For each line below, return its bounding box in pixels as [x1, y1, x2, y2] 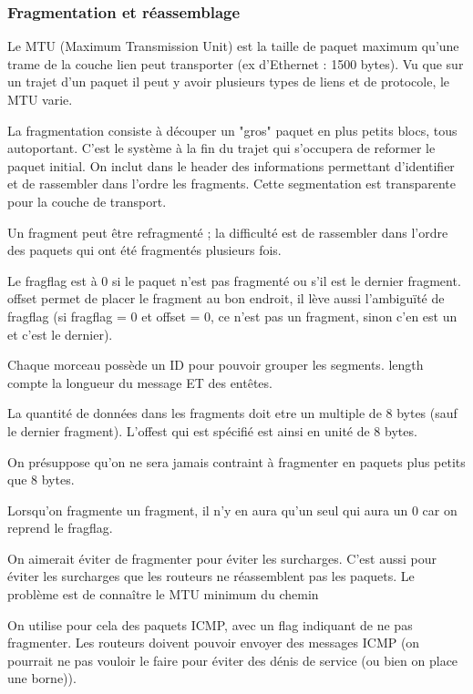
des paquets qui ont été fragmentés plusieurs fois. [7, 240, 282, 260]
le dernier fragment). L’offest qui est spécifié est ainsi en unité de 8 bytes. [7, 421, 417, 440]
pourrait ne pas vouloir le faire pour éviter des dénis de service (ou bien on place [7, 650, 458, 669]
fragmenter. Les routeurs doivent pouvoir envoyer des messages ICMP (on [7, 633, 420, 652]
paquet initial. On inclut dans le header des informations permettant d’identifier [7, 156, 455, 175]
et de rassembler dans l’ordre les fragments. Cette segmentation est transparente [7, 174, 456, 193]
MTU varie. [7, 90, 73, 108]
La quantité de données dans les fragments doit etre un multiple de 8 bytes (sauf [7, 403, 458, 423]
